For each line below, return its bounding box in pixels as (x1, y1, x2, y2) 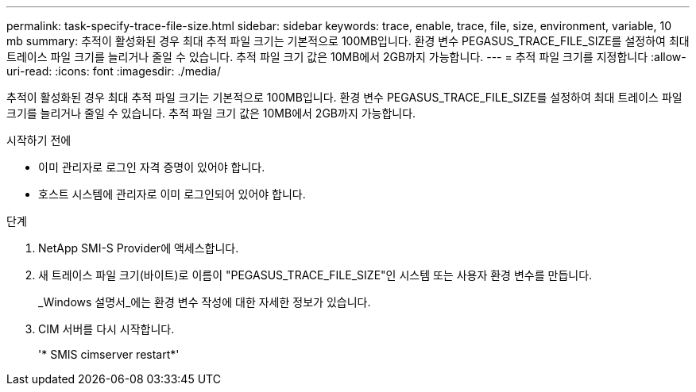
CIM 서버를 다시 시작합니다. (38, 322, 175, 336)
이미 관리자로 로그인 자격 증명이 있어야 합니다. (38, 160, 265, 174)
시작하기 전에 (6, 133, 72, 147)
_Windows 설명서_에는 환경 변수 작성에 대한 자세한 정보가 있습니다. (38, 295, 371, 309)
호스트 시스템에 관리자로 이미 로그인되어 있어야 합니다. (38, 187, 306, 201)
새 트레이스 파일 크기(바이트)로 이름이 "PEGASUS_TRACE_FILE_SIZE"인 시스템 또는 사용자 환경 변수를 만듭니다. (38, 268, 593, 282)
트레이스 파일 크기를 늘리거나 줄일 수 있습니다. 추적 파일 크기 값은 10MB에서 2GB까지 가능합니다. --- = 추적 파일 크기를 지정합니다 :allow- (6, 50, 686, 63)
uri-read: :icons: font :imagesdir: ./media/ (6, 64, 221, 78)
